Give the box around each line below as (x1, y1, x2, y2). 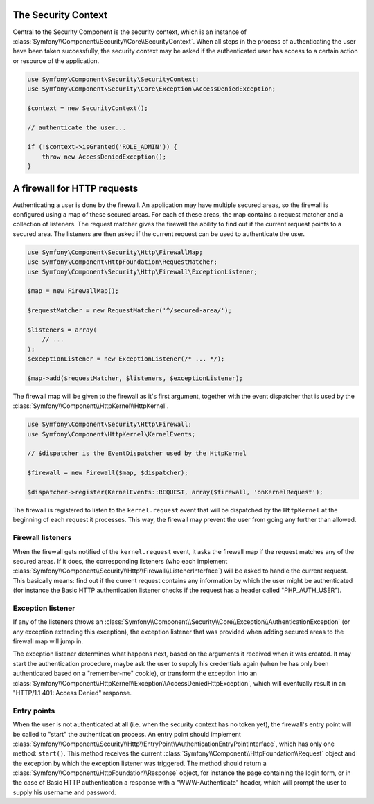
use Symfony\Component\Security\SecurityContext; (27, 75, 199, 83)
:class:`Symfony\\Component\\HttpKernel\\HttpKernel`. (12, 402, 169, 410)
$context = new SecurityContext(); (27, 104, 148, 112)
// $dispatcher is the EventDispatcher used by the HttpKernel (27, 449, 247, 457)
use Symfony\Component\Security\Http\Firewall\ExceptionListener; (27, 267, 258, 276)
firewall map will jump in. (12, 637, 83, 645)
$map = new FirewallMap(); (27, 287, 119, 295)
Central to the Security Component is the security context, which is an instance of (12, 28, 247, 36)
